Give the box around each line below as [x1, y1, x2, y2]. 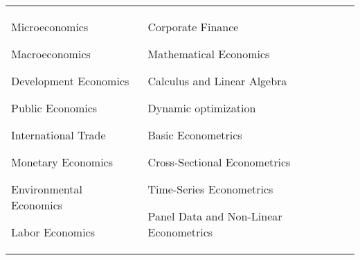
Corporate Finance [147, 19, 239, 35]
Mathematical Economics [147, 46, 270, 62]
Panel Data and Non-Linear [147, 208, 282, 224]
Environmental [11, 181, 82, 197]
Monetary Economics [11, 154, 114, 170]
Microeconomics [11, 19, 89, 35]
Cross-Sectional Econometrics [147, 154, 291, 170]
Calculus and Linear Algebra [147, 73, 287, 89]
